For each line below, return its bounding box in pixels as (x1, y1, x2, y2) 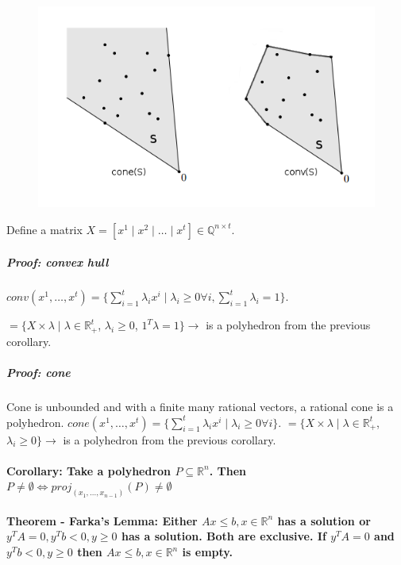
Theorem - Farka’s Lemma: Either (6, 512, 198, 528)
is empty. (182, 544, 233, 560)
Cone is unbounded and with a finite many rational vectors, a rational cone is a (6, 398, 394, 415)
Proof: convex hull (6, 254, 109, 271)
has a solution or (277, 512, 371, 528)
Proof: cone (6, 364, 71, 381)
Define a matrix (6, 221, 83, 237)
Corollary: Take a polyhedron (6, 462, 172, 479)
